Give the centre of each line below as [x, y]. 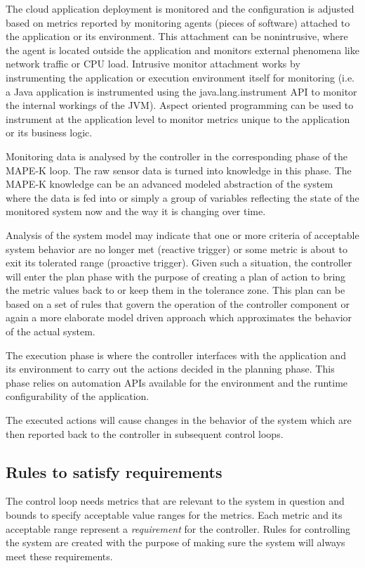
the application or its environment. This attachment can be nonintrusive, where [177, 36]
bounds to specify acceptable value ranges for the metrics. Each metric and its [174, 515]
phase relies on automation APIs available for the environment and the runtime [177, 382]
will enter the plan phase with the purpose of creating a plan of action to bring [176, 276]
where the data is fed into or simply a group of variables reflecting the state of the [182, 197]
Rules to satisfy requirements [114, 471]
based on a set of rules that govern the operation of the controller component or [178, 303]
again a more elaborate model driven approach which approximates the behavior [179, 317]
